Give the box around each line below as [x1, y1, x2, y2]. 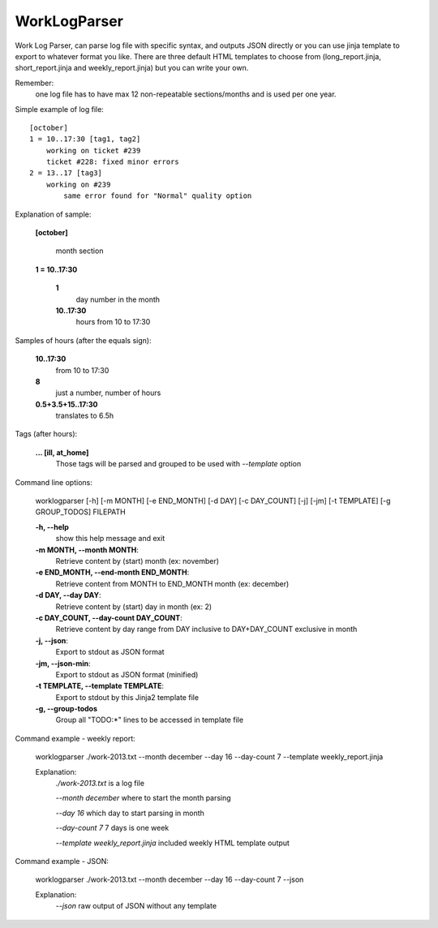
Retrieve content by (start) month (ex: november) [55, 556, 219, 565]
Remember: [15, 78, 54, 88]
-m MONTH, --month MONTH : [35, 544, 140, 555]
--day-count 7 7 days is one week [55, 823, 170, 833]
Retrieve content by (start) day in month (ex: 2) [55, 601, 213, 612]
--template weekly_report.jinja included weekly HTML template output [55, 838, 290, 848]
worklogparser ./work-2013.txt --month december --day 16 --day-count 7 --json [35, 874, 304, 884]
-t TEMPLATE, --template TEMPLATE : [35, 681, 165, 691]
